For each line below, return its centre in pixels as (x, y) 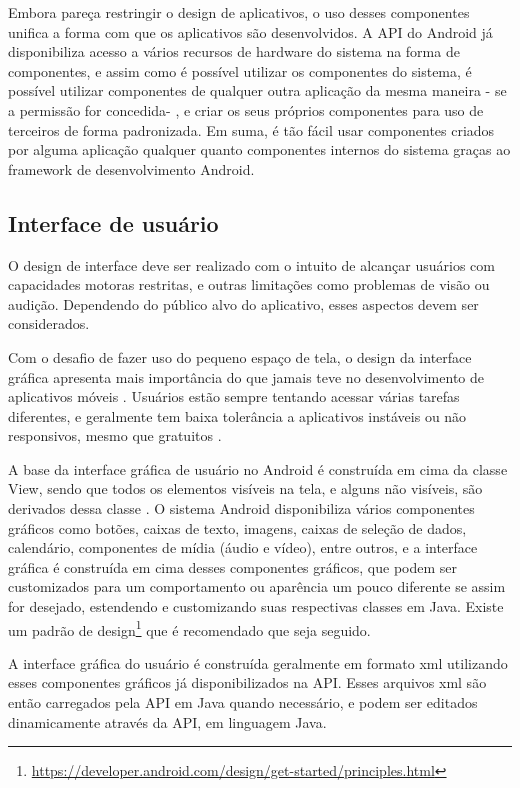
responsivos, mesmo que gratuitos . (115, 435)
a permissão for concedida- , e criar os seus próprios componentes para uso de (246, 109)
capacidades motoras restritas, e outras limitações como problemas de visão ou (249, 284)
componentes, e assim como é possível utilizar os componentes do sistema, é (240, 70)
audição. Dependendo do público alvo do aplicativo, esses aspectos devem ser (243, 303)
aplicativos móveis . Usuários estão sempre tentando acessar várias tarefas (234, 396)
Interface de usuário (113, 222)
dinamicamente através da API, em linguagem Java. (167, 721)
